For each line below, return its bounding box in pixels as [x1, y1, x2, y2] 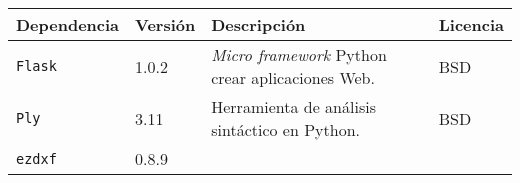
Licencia [438, 13, 504, 36]
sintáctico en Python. [211, 118, 361, 141]
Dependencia [16, 13, 120, 36]
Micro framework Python [211, 43, 387, 66]
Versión [135, 13, 196, 36]
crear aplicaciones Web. [211, 66, 375, 89]
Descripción [211, 13, 306, 36]
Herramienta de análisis [211, 95, 376, 118]
